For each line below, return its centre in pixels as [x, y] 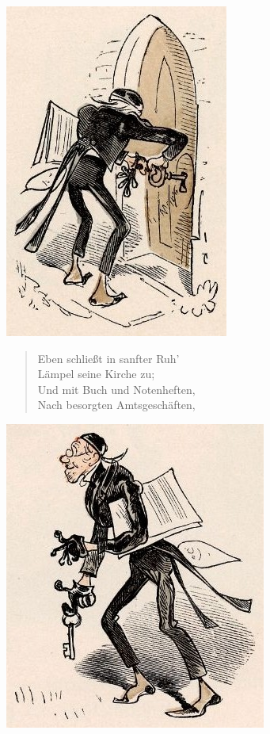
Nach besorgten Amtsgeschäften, [116, 405]
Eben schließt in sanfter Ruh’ [108, 358]
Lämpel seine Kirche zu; [96, 374]
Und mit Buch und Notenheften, [116, 389]
